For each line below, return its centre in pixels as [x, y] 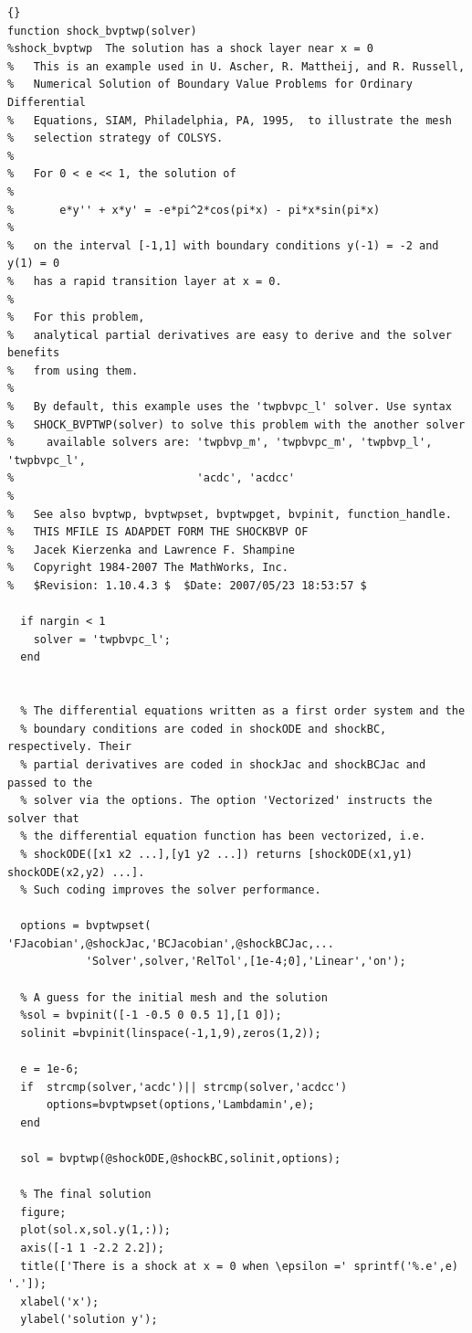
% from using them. [73, 370]
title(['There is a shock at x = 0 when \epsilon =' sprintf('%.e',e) [239, 1266]
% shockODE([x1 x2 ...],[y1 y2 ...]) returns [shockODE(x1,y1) [216, 854]
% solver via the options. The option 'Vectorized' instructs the [226, 801]
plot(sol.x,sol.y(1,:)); [95, 1230]
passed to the [50, 783]
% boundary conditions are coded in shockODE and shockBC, [204, 729]
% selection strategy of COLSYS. [115, 138]
